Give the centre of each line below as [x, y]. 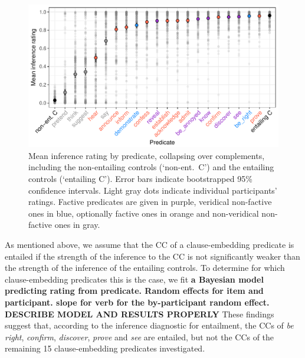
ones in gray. [77, 225]
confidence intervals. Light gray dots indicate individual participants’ [153, 190]
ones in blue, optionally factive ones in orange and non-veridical [144, 213]
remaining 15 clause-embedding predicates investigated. [105, 348]
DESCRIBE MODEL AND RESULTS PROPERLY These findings [140, 314]
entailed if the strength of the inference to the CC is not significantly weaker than [152, 256]
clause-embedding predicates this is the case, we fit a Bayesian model [134, 279]
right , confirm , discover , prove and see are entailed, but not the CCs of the [140, 337]
